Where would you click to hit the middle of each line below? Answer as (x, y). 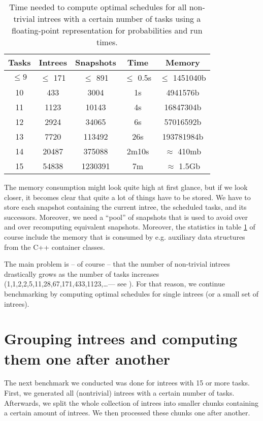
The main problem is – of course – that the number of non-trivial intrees (117, 264)
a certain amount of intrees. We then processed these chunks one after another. (127, 413)
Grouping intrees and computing (121, 338)
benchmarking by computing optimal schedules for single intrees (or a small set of (131, 293)
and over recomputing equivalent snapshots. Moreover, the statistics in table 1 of (130, 227)
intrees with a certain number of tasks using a (119, 19)
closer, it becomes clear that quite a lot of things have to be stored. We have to (127, 197)
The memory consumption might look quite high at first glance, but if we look (126, 187)
